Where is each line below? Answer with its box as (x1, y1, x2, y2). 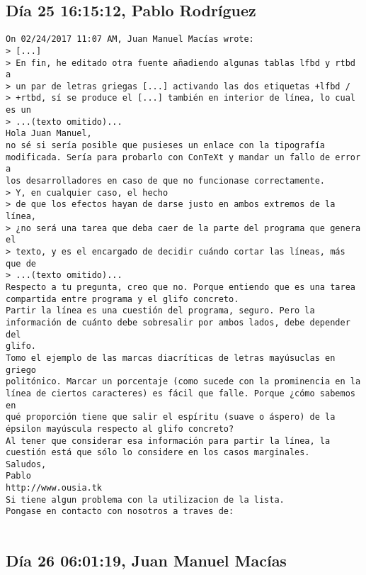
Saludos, (6, 459, 47, 469)
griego (6, 364, 36, 375)
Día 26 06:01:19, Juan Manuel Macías (6, 549, 287, 571)
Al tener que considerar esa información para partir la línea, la (6, 435, 331, 446)
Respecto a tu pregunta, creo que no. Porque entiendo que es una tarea (6, 281, 355, 292)
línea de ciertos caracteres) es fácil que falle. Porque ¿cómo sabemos (6, 388, 355, 398)
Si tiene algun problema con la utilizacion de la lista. (6, 494, 285, 505)
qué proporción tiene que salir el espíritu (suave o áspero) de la (6, 412, 336, 423)
